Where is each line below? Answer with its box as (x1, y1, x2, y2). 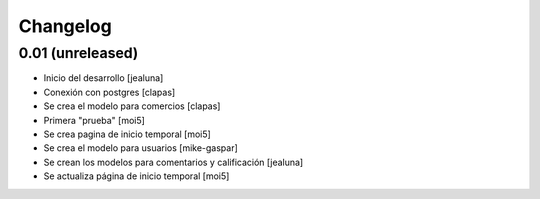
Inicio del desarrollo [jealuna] (43, 72, 164, 84)
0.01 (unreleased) (18, 44, 139, 62)
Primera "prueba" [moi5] (43, 114, 145, 126)
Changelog (18, 15, 112, 37)
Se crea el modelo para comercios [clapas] (43, 100, 221, 112)
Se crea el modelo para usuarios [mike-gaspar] (43, 142, 239, 154)
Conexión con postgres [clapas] (43, 86, 176, 98)
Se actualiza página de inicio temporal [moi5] (43, 170, 230, 182)
